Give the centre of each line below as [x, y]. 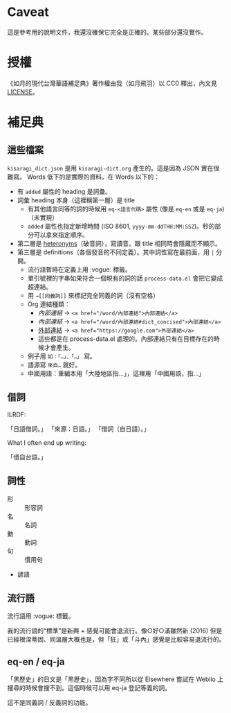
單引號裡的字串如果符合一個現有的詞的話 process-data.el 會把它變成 [125, 278]
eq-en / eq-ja [36, 661]
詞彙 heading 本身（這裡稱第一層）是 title [76, 200]
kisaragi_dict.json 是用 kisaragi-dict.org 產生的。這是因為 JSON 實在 [110, 168]
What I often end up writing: [47, 442]
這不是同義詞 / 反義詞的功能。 [49, 703]
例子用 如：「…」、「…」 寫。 [62, 356]
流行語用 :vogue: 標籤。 [41, 616]
